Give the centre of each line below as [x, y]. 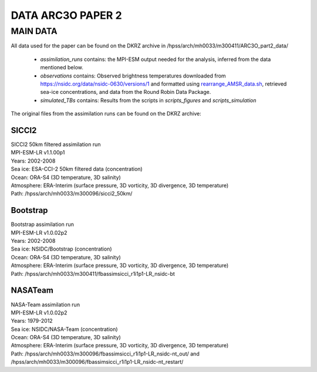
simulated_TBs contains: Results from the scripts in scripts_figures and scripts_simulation [148, 100]
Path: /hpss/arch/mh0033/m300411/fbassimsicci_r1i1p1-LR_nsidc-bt [93, 273]
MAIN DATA [34, 31]
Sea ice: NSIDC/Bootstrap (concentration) [61, 249]
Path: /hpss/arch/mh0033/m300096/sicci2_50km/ [72, 194]
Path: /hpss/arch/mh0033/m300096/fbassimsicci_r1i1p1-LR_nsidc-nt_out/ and [105, 354]
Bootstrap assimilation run [43, 224]
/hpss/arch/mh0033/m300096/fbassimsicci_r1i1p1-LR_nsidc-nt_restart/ [97, 362]
